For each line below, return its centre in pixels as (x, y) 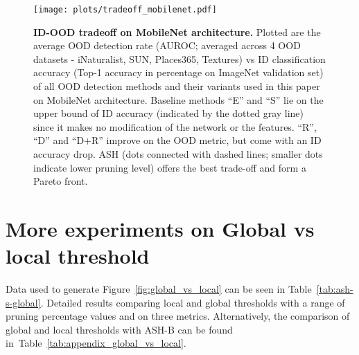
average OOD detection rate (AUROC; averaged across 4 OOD (167, 45)
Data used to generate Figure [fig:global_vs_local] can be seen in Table (159, 289)
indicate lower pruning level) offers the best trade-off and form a (170, 167)
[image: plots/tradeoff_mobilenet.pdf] (125, 10)
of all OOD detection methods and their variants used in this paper (177, 86)
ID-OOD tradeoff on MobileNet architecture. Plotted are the (177, 31)
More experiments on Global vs (160, 228)
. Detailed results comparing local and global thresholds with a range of (193, 302)
